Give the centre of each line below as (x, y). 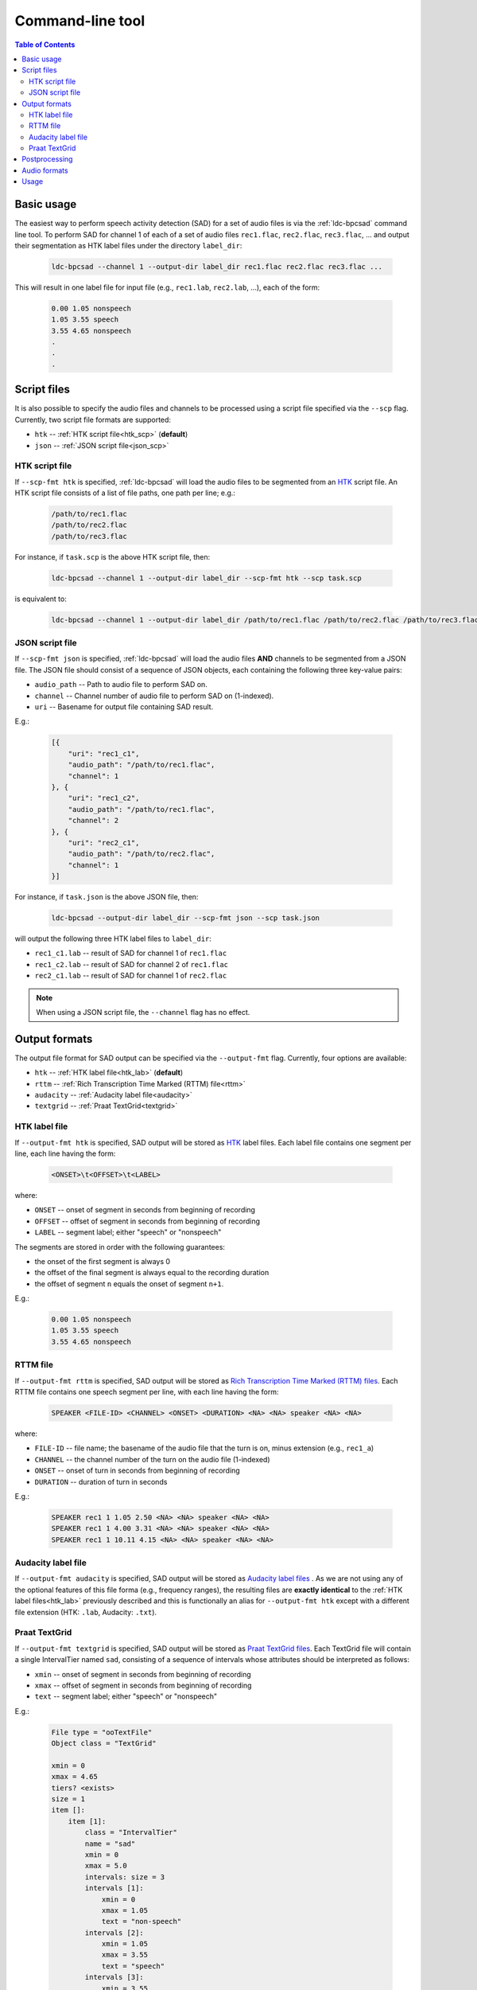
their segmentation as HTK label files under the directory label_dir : (128, 245)
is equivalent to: (41, 599)
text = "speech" (133, 1966)
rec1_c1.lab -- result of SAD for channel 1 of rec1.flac (131, 953)
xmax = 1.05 (125, 1910)
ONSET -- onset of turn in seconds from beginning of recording (137, 1471)
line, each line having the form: (65, 1153)
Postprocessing (47, 159)
